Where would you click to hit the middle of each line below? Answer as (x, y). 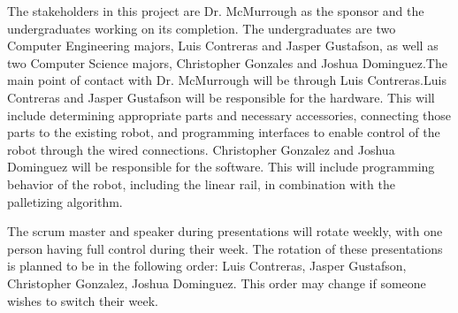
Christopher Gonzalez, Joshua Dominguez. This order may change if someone (217, 282)
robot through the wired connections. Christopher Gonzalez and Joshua (201, 149)
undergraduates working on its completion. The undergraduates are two (202, 28)
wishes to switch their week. (83, 300)
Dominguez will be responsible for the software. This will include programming (221, 167)
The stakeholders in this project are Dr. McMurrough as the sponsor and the (216, 11)
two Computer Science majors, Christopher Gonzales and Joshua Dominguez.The (227, 62)
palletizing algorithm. (65, 201)
